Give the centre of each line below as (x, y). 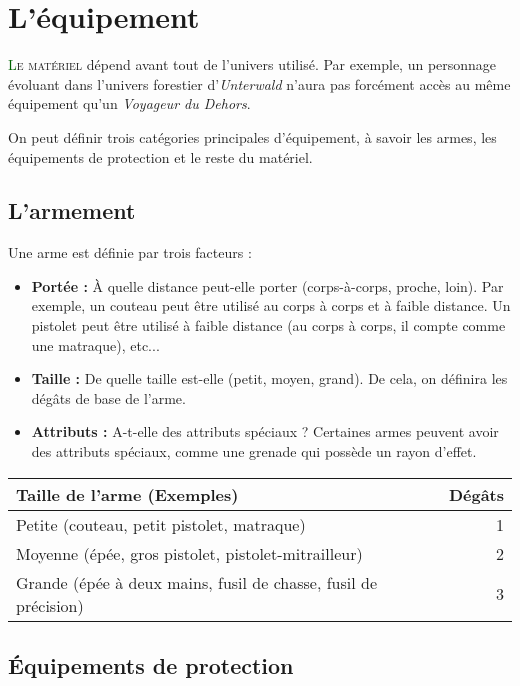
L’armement (72, 210)
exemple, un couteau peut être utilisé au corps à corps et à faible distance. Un (271, 305)
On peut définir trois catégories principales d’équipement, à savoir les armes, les (252, 136)
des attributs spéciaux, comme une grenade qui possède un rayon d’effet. (254, 451)
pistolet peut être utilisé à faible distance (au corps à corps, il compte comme (268, 325)
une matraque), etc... (95, 344)
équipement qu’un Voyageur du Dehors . (129, 103)
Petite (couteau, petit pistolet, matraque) (161, 524)
